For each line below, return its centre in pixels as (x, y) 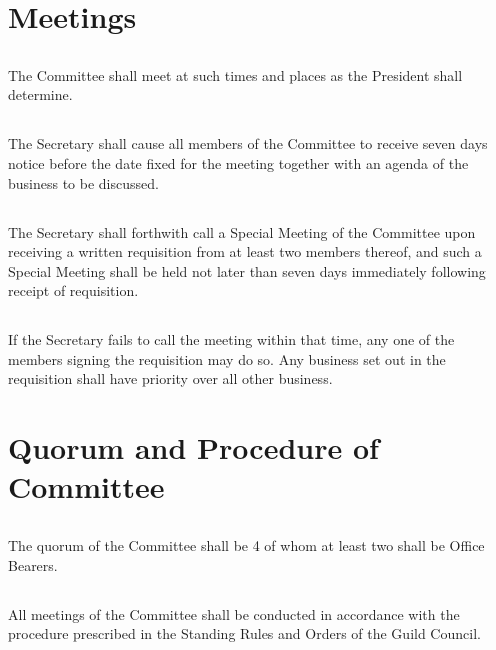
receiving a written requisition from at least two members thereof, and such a (245, 251)
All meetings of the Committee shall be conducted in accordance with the (234, 613)
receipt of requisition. (73, 290)
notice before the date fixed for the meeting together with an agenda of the (238, 162)
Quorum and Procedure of (193, 447)
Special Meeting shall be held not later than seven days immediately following (247, 270)
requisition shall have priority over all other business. (170, 378)
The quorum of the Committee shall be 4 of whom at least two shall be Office (246, 545)
